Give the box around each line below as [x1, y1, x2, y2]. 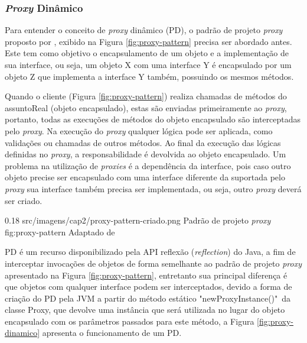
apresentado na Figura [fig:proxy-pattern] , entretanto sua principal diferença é [5, 268, 288, 281]
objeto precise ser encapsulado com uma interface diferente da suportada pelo [5, 171, 285, 183]
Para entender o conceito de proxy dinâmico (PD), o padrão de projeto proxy [5, 24, 283, 36]
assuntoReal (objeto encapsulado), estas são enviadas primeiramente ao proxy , [5, 101, 287, 114]
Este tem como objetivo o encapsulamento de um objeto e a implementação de [5, 47, 289, 59]
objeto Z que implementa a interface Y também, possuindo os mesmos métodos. [5, 70, 294, 82]
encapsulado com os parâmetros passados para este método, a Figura [5, 315, 254, 327]
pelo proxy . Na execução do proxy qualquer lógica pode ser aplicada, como [5, 124, 273, 137]
